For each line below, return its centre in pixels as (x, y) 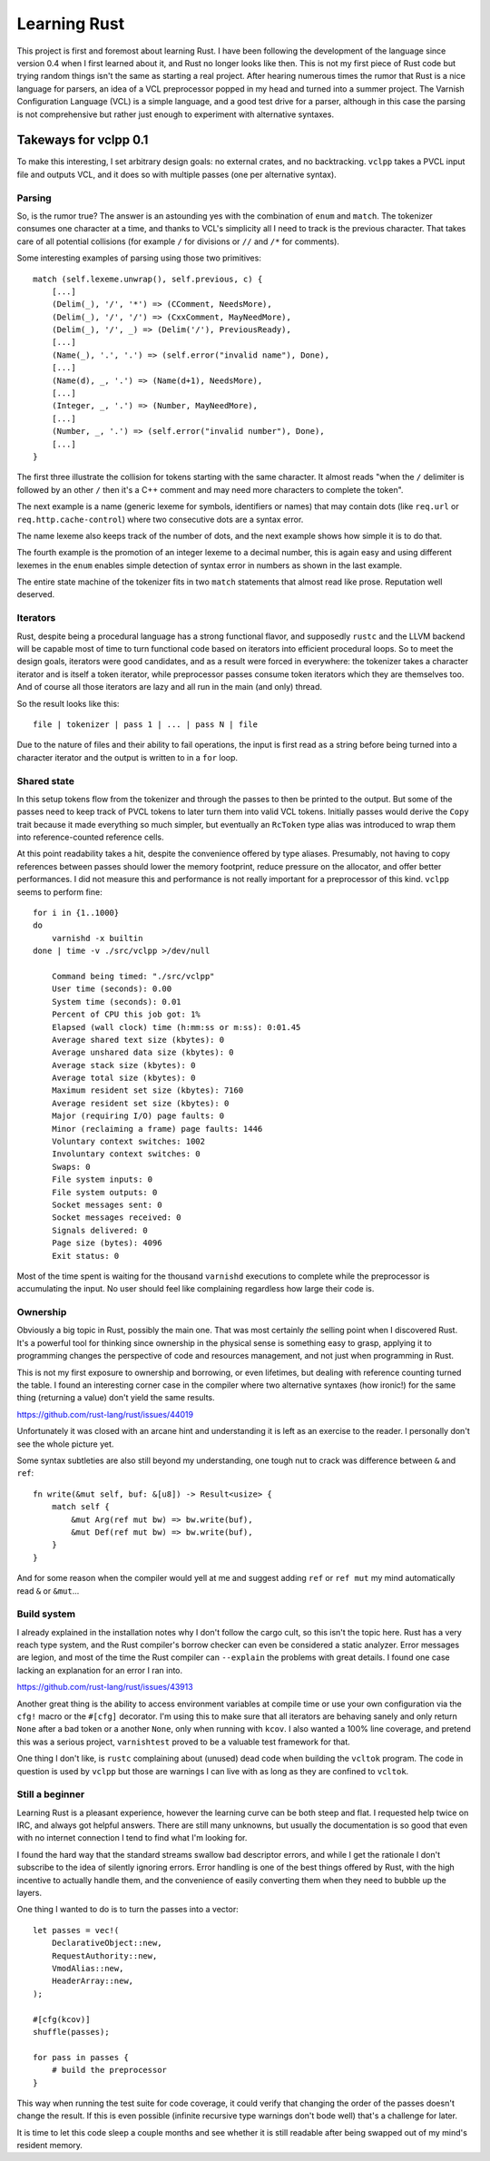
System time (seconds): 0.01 (116, 1002)
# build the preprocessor (109, 2070)
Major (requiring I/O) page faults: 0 (138, 1116)
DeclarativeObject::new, (107, 1943)
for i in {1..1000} (76, 913)
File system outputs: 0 (104, 1192)
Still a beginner (51, 1794)
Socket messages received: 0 (116, 1218)
